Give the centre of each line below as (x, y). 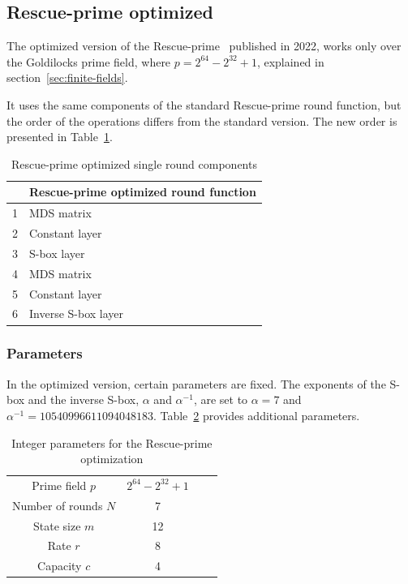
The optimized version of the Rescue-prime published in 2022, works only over (204, 46)
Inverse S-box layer (77, 313)
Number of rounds (58, 505)
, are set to (221, 399)
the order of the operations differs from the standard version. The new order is (202, 120)
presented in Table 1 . (60, 137)
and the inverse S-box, (84, 399)
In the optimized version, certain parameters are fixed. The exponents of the (196, 383)
